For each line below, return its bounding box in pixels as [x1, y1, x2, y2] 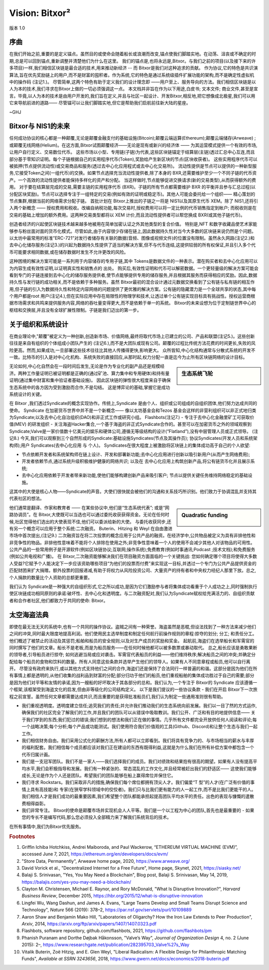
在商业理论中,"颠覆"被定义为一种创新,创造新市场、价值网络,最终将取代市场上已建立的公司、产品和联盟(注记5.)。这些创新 [9, 333, 255, 339]
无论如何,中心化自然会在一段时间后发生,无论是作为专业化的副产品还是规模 [9, 363, 160, 369]
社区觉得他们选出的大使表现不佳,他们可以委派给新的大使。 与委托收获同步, [15, 519, 167, 525]
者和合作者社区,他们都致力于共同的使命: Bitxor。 [9, 597, 108, 603]
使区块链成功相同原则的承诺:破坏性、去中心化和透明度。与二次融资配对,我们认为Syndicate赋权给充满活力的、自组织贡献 [9, 590, 255, 596]
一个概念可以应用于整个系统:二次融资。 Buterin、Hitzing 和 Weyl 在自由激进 [17, 525, 173, 531]
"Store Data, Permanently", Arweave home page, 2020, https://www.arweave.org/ [21, 858, 190, 864]
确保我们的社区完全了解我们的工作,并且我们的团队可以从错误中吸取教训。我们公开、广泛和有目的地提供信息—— [21, 710, 250, 716]
